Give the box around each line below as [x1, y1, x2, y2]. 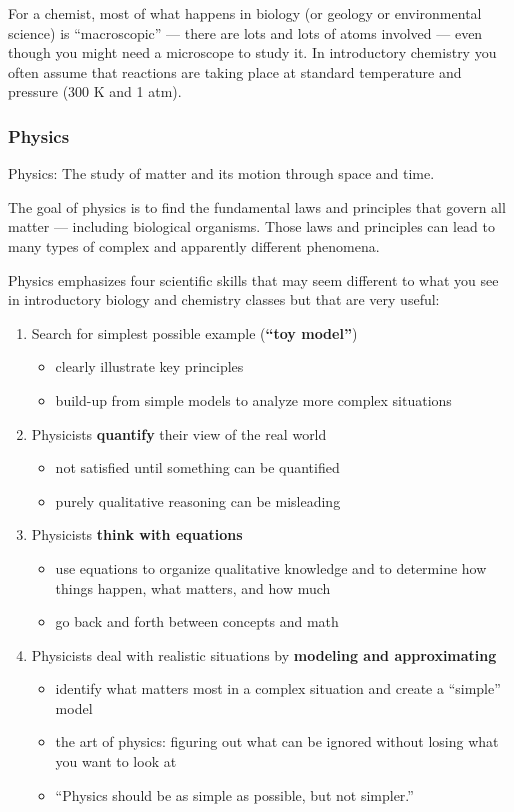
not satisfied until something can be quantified [55, 457, 340, 478]
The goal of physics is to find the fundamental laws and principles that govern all [8, 196, 506, 217]
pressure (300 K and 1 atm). [8, 81, 182, 102]
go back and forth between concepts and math [55, 611, 339, 632]
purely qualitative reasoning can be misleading [55, 490, 341, 511]
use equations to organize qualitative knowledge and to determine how [55, 557, 487, 578]
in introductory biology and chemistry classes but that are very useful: [8, 289, 440, 310]
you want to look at [55, 751, 177, 772]
